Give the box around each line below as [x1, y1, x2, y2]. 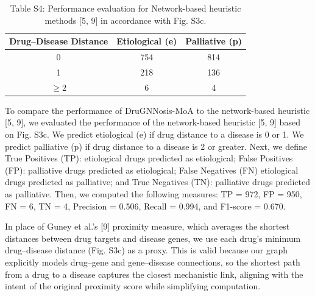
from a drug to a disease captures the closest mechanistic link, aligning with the [5, 267, 303, 280]
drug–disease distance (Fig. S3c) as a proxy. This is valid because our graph [5, 244, 288, 256]
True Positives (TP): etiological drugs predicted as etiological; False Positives [5, 152, 293, 164]
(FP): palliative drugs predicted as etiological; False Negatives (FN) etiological [5, 163, 299, 176]
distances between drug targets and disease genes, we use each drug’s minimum [5, 231, 301, 244]
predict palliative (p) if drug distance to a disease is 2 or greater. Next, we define [5, 139, 307, 152]
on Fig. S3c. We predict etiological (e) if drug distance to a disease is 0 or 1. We [5, 128, 304, 140]
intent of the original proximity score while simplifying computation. [5, 280, 261, 292]
